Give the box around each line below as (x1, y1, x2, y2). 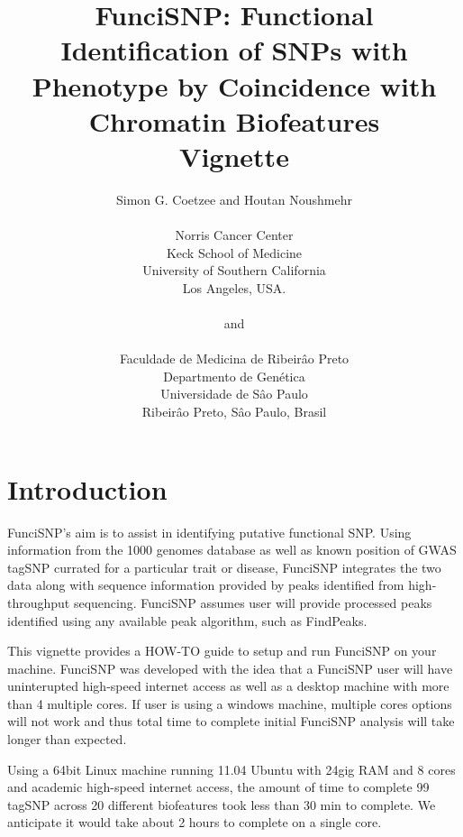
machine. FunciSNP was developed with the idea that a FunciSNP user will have (7, 658, 453, 677)
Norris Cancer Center (175, 225, 294, 244)
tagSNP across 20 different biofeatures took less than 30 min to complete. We (7, 795, 436, 814)
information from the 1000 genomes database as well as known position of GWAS (7, 540, 457, 559)
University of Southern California (142, 261, 326, 280)
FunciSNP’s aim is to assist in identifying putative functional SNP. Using (7, 522, 412, 541)
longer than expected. (7, 730, 127, 749)
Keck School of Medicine (166, 243, 303, 262)
